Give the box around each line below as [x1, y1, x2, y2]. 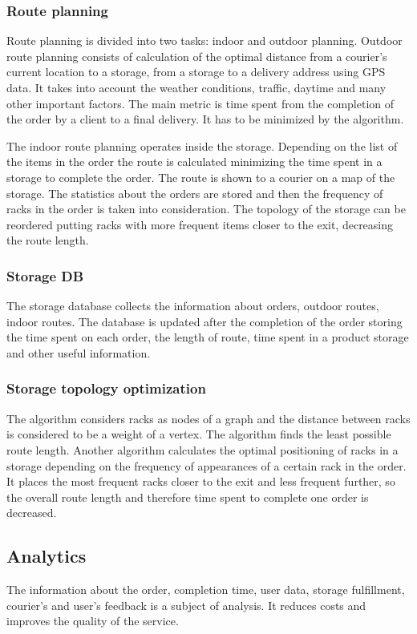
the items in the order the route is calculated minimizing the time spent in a [6, 153, 383, 170]
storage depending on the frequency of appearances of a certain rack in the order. [6, 457, 407, 474]
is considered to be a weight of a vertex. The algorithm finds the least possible [6, 426, 391, 442]
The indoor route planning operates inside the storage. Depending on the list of [6, 137, 398, 154]
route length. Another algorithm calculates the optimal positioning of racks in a [6, 441, 399, 458]
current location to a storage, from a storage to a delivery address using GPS [6, 63, 386, 80]
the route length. [6, 232, 89, 248]
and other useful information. [6, 344, 151, 361]
